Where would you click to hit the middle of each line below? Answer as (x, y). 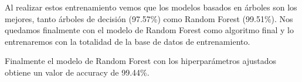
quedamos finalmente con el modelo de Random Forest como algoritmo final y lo (149, 30)
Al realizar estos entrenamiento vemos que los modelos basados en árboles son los (151, 7)
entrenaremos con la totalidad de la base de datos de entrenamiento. (128, 41)
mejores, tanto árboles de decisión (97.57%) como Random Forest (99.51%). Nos (149, 18)
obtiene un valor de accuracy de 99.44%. (77, 72)
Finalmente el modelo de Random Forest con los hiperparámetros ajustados (141, 61)
